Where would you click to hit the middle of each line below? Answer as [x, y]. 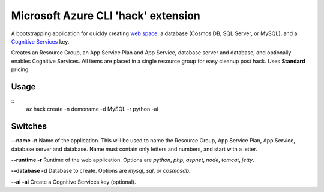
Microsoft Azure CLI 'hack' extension [106, 16]
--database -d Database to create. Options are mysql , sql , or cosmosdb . [101, 171]
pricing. [20, 69]
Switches [29, 127]
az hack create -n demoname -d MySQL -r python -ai [92, 109]
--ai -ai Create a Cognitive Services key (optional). [73, 182]
